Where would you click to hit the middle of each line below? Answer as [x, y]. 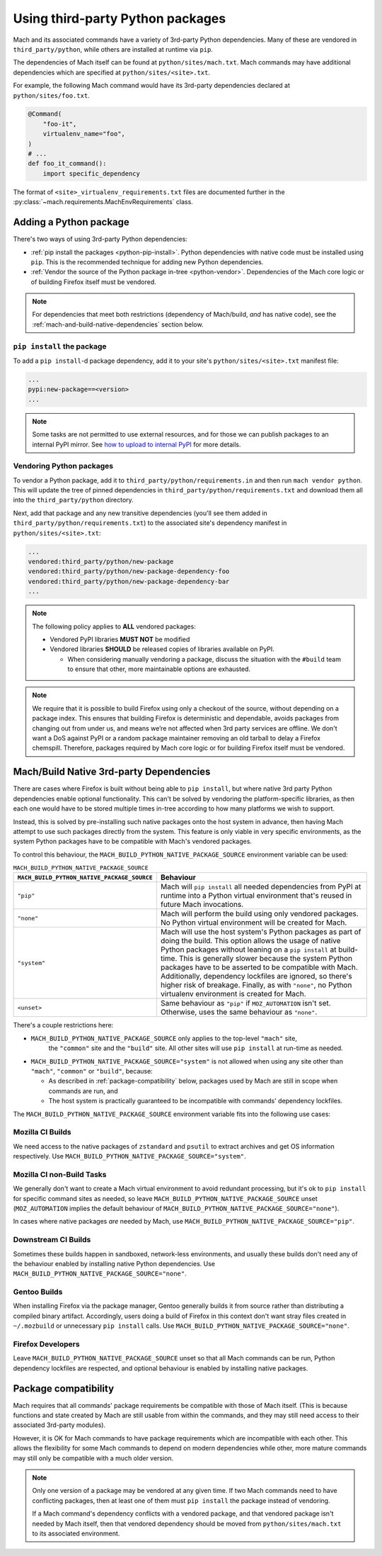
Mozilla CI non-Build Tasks [60, 1174]
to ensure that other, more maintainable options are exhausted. [159, 669]
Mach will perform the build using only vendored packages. [259, 914]
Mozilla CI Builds [42, 1132]
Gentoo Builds [38, 1292]
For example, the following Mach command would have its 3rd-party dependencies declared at [151, 86]
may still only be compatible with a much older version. [93, 1458]
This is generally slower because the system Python [266, 959]
